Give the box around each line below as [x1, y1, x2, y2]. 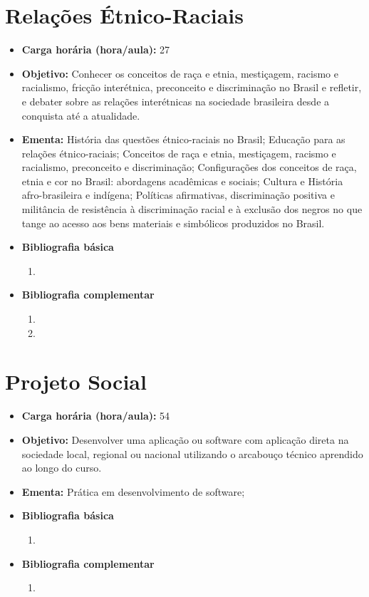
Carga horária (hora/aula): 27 [21, 42, 170, 57]
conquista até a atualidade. [21, 108, 140, 123]
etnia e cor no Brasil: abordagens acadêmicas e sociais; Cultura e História [21, 173, 343, 188]
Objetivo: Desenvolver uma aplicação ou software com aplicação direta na [21, 432, 349, 447]
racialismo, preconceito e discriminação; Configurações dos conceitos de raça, [21, 160, 357, 175]
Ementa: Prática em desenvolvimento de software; [21, 484, 245, 499]
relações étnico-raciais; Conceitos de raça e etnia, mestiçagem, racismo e [21, 145, 336, 160]
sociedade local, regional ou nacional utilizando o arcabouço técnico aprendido [21, 446, 363, 461]
